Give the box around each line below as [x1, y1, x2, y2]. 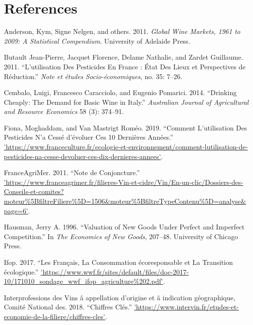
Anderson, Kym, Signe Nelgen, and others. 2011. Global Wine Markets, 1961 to [4, 26, 240, 36]
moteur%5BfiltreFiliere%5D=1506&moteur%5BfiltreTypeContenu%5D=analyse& [4, 196, 246, 206]
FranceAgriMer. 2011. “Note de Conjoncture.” [4, 167, 140, 178]
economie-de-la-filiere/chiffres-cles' [4, 311, 105, 321]
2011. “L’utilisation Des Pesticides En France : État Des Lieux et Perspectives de [4, 61, 246, 71]
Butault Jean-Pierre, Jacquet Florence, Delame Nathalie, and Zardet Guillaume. [4, 52, 243, 62]
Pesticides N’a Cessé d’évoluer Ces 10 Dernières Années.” [4, 132, 173, 142]
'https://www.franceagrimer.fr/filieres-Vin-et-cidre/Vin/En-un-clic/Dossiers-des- [4, 177, 243, 187]
